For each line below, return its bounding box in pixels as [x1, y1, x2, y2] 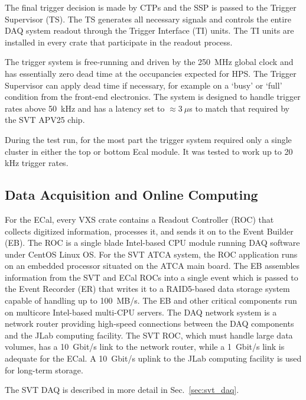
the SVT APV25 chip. [5, 113, 85, 126]
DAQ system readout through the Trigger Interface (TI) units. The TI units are [5, 24, 294, 37]
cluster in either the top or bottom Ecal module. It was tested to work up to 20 [5, 145, 293, 157]
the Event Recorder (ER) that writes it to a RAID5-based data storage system [5, 282, 290, 295]
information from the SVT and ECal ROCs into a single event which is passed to [5, 271, 298, 283]
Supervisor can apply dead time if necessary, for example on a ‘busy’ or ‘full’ [5, 79, 282, 91]
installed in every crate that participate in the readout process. [5, 35, 233, 48]
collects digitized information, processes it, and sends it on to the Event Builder [5, 225, 294, 237]
